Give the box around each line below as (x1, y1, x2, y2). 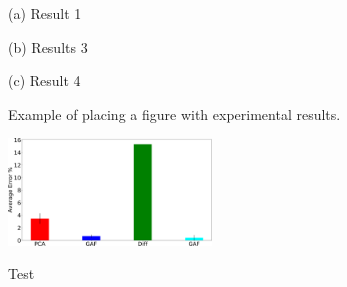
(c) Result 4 (8, 70, 81, 91)
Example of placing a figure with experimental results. (8, 103, 341, 124)
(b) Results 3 (8, 36, 88, 57)
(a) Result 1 (8, 3, 82, 23)
